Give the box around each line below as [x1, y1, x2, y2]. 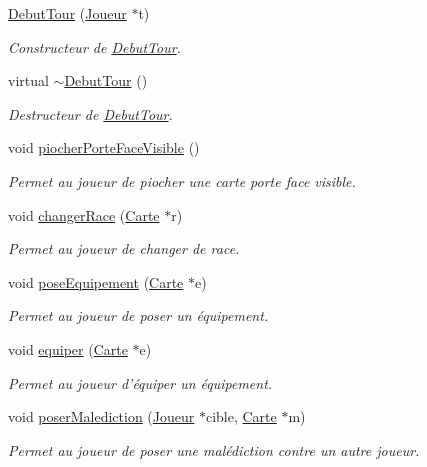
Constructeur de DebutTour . [8, 36, 181, 57]
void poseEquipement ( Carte [8, 271, 184, 292]
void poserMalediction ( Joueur [8, 406, 195, 427]
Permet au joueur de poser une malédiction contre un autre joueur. [8, 439, 420, 460]
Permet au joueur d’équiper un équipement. [8, 372, 273, 393]
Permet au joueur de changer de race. [8, 238, 240, 259]
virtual [8, 70, 49, 91]
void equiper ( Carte [8, 338, 128, 359]
